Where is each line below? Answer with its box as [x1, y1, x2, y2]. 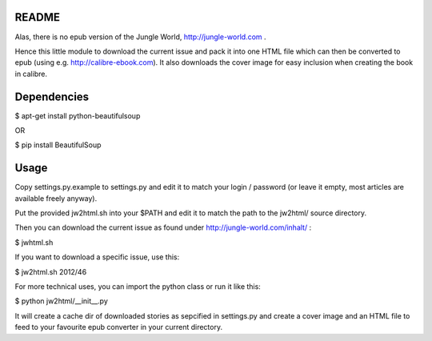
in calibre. [14, 69, 48, 78]
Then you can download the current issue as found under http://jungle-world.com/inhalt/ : [14, 223, 312, 232]
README [14, 10, 60, 24]
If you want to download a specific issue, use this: [14, 252, 180, 262]
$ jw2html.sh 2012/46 [14, 267, 87, 276]
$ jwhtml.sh [14, 237, 54, 247]
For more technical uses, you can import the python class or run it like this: [14, 282, 262, 291]
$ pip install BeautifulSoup [14, 140, 102, 150]
